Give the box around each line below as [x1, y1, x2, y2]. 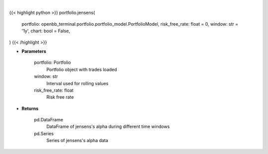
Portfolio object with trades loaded [46, 66, 117, 72]
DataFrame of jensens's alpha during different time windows [46, 124, 170, 130]
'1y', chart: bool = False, [21, 28, 70, 34]
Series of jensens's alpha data [46, 138, 109, 144]
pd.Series [34, 130, 54, 136]
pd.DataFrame [34, 117, 64, 123]
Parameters [21, 48, 47, 54]
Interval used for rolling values [46, 80, 109, 86]
